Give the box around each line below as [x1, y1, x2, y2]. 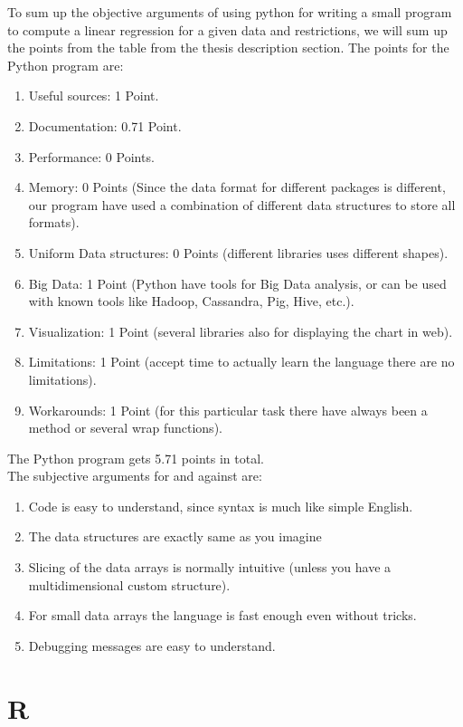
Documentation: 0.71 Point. [28, 116, 182, 135]
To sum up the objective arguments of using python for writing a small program [7, 3, 452, 21]
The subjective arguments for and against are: [7, 466, 262, 485]
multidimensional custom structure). [28, 575, 231, 594]
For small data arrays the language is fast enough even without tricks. [28, 606, 417, 625]
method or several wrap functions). [28, 418, 222, 437]
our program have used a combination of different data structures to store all [28, 195, 456, 214]
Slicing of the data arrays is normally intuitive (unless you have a [28, 558, 392, 577]
